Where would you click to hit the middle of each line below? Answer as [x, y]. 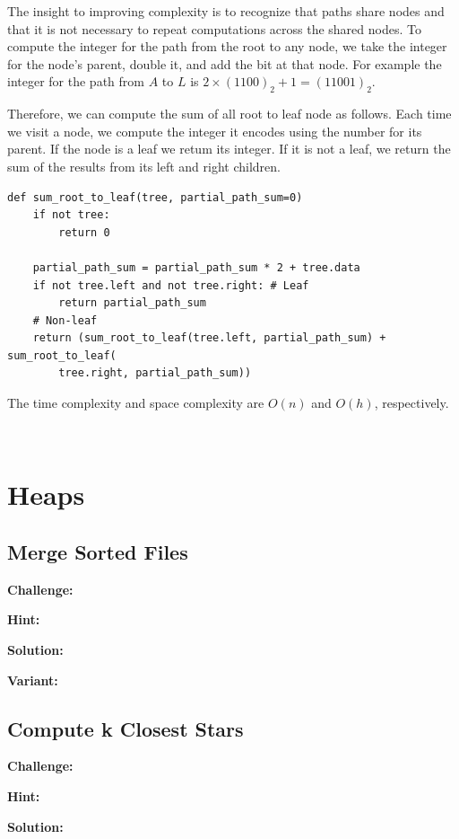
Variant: [33, 680]
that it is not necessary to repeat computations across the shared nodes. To [214, 28]
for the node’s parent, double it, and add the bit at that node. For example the [225, 63]
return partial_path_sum [132, 303]
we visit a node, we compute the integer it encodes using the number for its [215, 131]
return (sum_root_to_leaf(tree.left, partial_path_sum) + [209, 338]
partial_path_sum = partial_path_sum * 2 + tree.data [196, 267]
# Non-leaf [65, 320]
